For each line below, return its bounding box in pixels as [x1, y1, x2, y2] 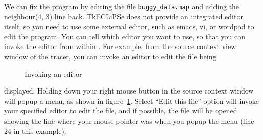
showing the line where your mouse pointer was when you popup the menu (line [4, 115, 254, 126]
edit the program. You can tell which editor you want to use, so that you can [4, 31, 245, 41]
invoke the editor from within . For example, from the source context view [4, 41, 236, 52]
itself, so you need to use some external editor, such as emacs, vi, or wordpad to [4, 21, 254, 32]
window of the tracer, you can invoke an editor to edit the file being [4, 51, 217, 62]
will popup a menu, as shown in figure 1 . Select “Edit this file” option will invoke [4, 95, 259, 106]
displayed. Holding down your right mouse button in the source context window [4, 85, 254, 96]
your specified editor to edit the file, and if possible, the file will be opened [4, 105, 237, 116]
